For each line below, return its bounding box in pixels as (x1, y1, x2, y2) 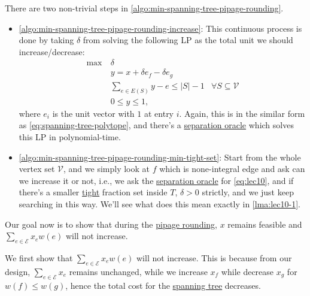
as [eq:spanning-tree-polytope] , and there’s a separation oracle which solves (19, 119, 294, 131)
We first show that (5, 251, 73, 264)
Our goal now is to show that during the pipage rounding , (5, 218, 218, 230)
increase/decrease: (19, 45, 85, 58)
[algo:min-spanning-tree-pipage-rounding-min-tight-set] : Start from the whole (19, 150, 301, 163)
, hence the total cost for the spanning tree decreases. (65, 279, 261, 291)
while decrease (221, 265, 274, 277)
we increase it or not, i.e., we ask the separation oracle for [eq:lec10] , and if (19, 174, 294, 186)
